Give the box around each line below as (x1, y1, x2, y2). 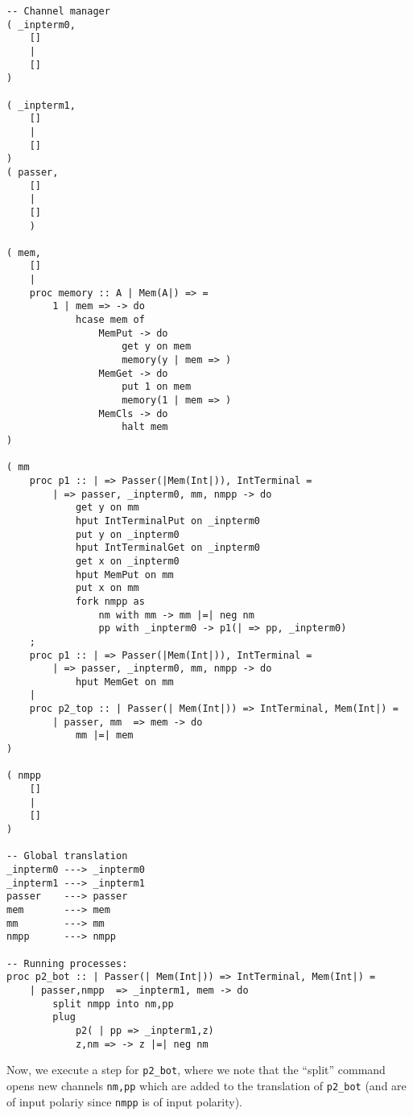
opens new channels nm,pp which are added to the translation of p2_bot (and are (6, 1077, 407, 1093)
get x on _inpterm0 (75, 555, 180, 567)
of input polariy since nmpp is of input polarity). (6, 1093, 242, 1110)
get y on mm (75, 502, 139, 514)
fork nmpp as (75, 595, 145, 607)
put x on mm (75, 582, 139, 594)
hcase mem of (75, 314, 145, 326)
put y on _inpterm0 (75, 528, 180, 540)
